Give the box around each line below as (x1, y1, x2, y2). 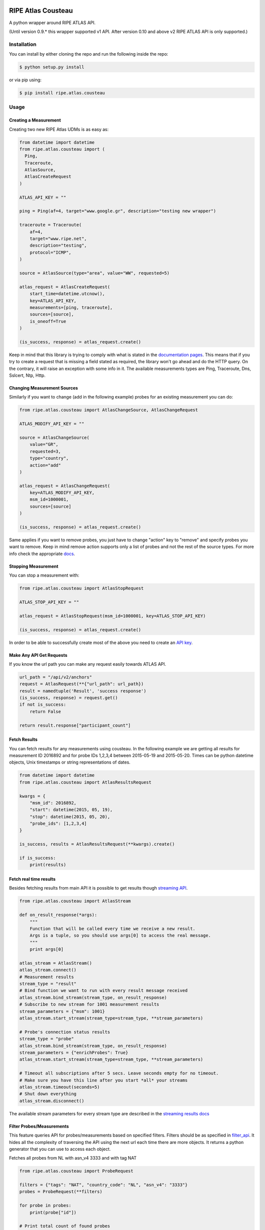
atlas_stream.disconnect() (19, 1098, 84, 1104)
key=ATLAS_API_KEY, (29, 298, 77, 304)
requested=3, (29, 448, 61, 454)
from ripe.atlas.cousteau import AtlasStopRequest (19, 585, 144, 591)
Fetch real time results (9, 876, 56, 882)
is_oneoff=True (29, 318, 66, 324)
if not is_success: (19, 702, 66, 707)
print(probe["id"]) (29, 1209, 77, 1215)
